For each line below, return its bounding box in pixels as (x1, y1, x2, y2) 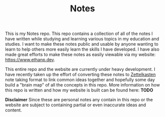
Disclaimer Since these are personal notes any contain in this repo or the (5, 97, 153, 103)
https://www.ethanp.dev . (5, 57, 55, 63)
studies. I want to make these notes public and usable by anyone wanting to (5, 41, 159, 47)
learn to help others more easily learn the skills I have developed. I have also (5, 46, 160, 52)
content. (5, 107, 22, 113)
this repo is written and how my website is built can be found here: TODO (5, 87, 154, 93)
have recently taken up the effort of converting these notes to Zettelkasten (5, 72, 156, 78)
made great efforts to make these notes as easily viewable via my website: (5, 52, 156, 58)
